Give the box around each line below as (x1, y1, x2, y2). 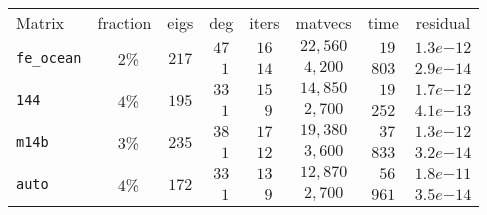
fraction (97, 11, 152, 34)
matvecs (295, 11, 352, 34)
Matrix (16, 11, 65, 34)
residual (415, 11, 471, 34)
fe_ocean (16, 50, 82, 66)
